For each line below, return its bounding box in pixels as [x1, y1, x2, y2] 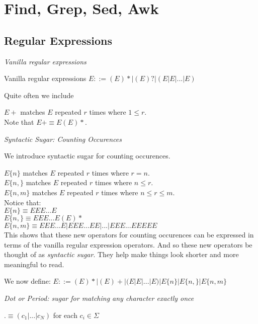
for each [53, 309, 77, 320]
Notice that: [4, 197, 41, 207]
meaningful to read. [4, 259, 64, 269]
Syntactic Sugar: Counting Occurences [4, 133, 122, 144]
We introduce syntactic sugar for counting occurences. [4, 150, 170, 161]
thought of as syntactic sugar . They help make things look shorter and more [4, 249, 239, 260]
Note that [4, 116, 34, 127]
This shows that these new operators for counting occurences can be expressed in [4, 229, 254, 240]
